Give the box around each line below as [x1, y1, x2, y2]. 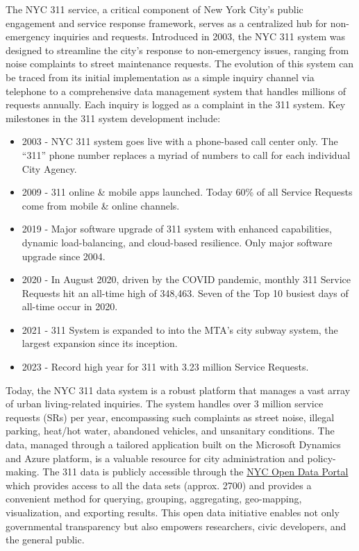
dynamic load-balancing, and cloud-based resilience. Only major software [22, 235, 333, 249]
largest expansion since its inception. [22, 336, 178, 350]
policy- [307, 450, 336, 465]
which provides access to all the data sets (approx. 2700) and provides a [6, 477, 312, 492]
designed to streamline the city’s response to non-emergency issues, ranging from [6, 42, 349, 57]
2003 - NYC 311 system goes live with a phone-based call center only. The [22, 134, 338, 149]
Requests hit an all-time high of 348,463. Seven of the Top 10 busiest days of [22, 285, 349, 300]
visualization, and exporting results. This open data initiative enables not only [6, 505, 340, 519]
